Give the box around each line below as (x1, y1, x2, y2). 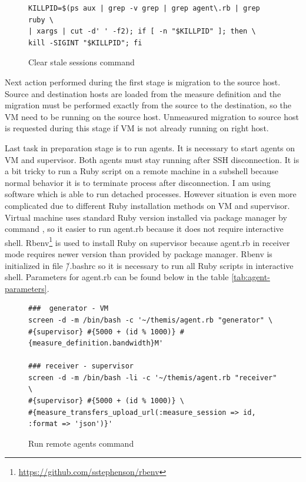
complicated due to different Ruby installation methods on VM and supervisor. (5, 199, 290, 211)
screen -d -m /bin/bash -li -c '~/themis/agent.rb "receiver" (28, 373, 277, 382)
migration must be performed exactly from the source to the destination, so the (5, 99, 291, 111)
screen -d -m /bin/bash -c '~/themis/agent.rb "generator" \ (28, 315, 273, 324)
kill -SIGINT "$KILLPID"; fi (28, 38, 142, 47)
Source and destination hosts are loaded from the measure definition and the (5, 87, 281, 99)
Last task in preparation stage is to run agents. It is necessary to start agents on (5, 141, 295, 154)
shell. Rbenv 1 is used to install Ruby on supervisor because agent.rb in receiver (5, 234, 290, 248)
